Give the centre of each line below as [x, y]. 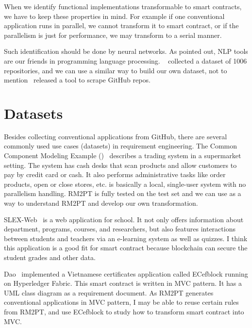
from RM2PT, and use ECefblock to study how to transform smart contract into [124, 311]
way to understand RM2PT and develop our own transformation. [101, 203]
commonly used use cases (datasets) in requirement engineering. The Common [121, 146]
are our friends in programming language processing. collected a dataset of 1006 [126, 60]
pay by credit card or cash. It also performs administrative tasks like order [115, 174]
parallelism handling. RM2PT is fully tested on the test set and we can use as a [123, 193]
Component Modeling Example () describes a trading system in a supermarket [123, 156]
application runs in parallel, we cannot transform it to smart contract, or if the [121, 25]
